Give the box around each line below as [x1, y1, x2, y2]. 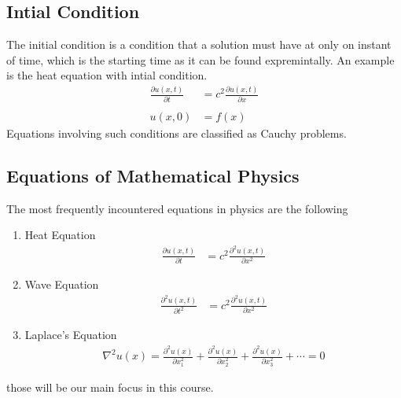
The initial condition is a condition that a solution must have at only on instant [6, 36, 392, 53]
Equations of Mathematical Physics [6, 163, 300, 187]
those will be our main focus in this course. [6, 378, 214, 395]
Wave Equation [24, 276, 99, 293]
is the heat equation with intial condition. [6, 67, 208, 83]
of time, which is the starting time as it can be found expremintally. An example [6, 51, 395, 68]
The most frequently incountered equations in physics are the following [6, 200, 348, 216]
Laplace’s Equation [24, 326, 117, 343]
